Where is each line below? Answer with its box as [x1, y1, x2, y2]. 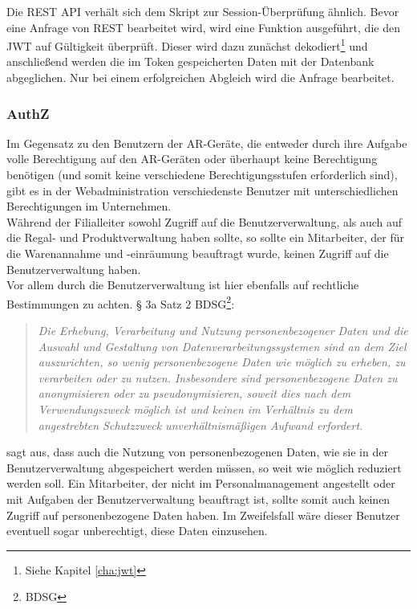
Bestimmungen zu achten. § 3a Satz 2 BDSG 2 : [6, 292, 235, 312]
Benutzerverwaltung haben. [6, 260, 141, 277]
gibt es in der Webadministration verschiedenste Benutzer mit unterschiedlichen [6, 182, 399, 198]
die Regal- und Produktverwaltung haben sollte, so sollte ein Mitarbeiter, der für [6, 229, 404, 246]
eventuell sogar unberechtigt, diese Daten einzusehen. [6, 522, 268, 539]
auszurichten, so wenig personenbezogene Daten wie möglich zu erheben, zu [38, 354, 406, 370]
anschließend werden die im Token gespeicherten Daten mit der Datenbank [6, 53, 374, 70]
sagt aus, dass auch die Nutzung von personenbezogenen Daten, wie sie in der [6, 443, 388, 460]
